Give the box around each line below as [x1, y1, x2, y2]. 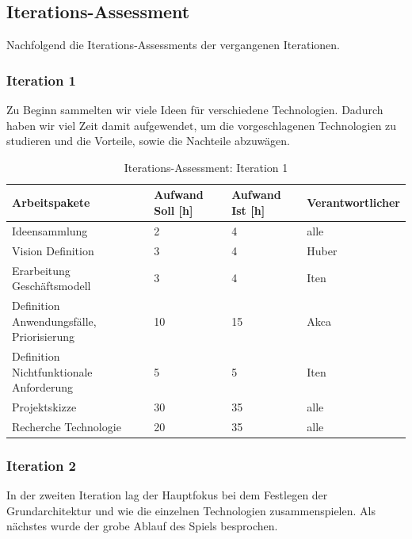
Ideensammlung [12, 222, 88, 239]
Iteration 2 [6, 455, 77, 475]
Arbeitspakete [12, 194, 90, 211]
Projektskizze [12, 399, 77, 415]
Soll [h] [154, 201, 193, 218]
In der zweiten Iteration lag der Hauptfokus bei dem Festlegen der [6, 487, 328, 503]
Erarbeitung [12, 262, 71, 278]
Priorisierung [12, 328, 74, 345]
